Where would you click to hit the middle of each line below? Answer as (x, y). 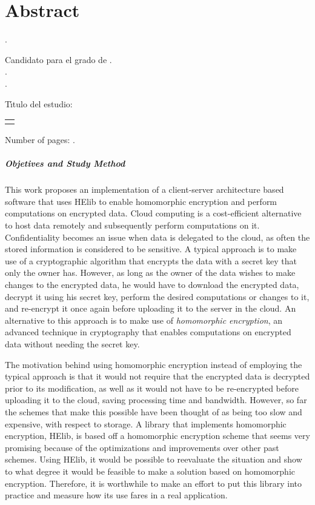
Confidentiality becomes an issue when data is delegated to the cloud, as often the (157, 237)
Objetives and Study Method (65, 163)
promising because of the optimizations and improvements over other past (142, 447)
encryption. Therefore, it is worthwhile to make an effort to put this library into (154, 483)
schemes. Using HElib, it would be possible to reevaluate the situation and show (154, 459)
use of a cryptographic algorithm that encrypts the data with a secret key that (151, 260)
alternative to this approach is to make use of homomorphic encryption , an (144, 320)
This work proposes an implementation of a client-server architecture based (144, 189)
